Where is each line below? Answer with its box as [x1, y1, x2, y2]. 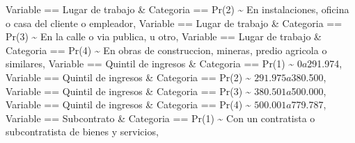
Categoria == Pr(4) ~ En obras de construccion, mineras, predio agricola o [6, 42, 327, 57]
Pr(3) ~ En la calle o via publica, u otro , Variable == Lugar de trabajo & [6, 29, 322, 44]
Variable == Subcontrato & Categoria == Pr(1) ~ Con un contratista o [6, 110, 315, 125]
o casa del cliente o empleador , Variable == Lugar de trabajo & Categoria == [6, 15, 342, 30]
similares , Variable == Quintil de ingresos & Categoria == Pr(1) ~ [6, 56, 294, 71]
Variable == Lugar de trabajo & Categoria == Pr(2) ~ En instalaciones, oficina [6, 2, 349, 16]
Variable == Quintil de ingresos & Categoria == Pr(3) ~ [6, 83, 251, 98]
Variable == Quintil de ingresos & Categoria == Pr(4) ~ [6, 97, 251, 112]
